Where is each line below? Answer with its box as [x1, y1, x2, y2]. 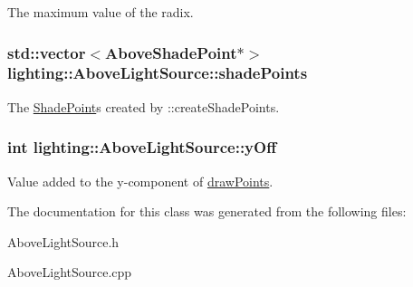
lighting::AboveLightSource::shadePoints [7, 62, 308, 84]
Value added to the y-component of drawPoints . [7, 171, 274, 190]
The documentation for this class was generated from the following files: [7, 202, 407, 221]
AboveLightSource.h [7, 232, 120, 251]
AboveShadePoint [105, 41, 237, 63]
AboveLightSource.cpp [7, 263, 132, 282]
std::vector [7, 41, 86, 63]
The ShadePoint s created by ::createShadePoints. [7, 97, 280, 116]
